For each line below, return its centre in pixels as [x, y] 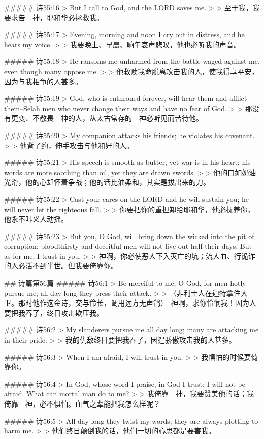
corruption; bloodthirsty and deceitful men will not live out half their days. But [128, 246]
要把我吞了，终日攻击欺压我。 [54, 312]
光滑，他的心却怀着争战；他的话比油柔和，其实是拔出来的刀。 [107, 182]
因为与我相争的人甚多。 [43, 81]
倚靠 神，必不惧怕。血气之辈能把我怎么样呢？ [82, 403]
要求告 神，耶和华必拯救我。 [54, 17]
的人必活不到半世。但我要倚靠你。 [61, 266]
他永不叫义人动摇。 [36, 219]
